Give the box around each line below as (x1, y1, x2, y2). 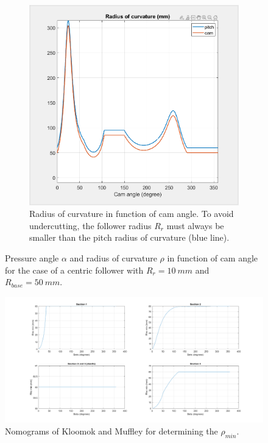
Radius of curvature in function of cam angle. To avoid (29, 207, 234, 220)
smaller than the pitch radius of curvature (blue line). (29, 231, 230, 244)
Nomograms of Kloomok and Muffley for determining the (5, 424, 218, 437)
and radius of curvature (69, 251, 157, 264)
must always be (166, 219, 224, 232)
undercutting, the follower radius (29, 219, 152, 232)
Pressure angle (5, 251, 59, 264)
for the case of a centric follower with (5, 263, 144, 276)
